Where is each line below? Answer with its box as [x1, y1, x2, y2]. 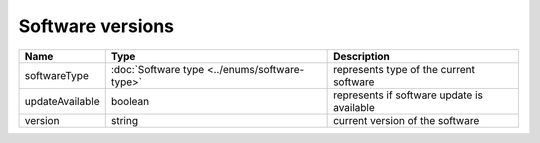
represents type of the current [333, 62, 475, 76]
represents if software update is [333, 88, 484, 102]
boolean [110, 94, 150, 108]
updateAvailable [24, 94, 100, 108]
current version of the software [333, 113, 480, 127]
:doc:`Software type [110, 62, 205, 76]
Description [333, 49, 390, 63]
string [110, 113, 139, 127]
